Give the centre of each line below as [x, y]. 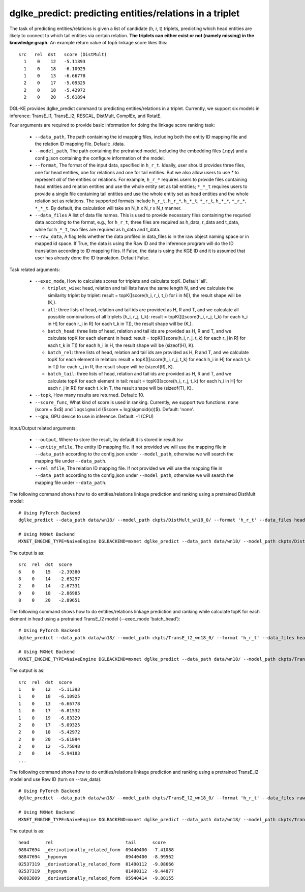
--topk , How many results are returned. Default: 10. [89, 395]
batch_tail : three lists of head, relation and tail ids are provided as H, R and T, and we [139, 374]
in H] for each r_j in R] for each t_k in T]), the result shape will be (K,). [120, 324]
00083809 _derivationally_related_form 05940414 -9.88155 [96, 878]
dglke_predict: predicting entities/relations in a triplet [125, 13]
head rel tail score [92, 843]
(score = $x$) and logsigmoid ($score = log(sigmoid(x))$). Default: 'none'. [115, 410]
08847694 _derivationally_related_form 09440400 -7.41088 [96, 850]
